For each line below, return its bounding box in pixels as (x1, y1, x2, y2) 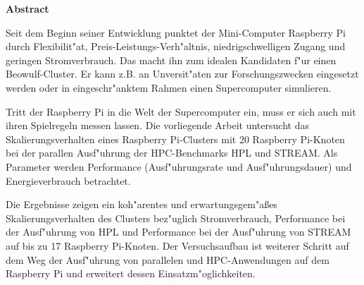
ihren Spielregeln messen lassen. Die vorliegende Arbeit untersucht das (6, 118, 309, 133)
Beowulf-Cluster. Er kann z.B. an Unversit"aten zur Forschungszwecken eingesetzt (6, 66, 359, 81)
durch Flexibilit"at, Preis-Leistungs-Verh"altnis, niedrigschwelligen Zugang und (6, 39, 346, 54)
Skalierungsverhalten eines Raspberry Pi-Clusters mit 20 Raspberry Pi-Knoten (6, 131, 345, 146)
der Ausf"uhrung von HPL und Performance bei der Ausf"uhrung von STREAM (6, 224, 351, 239)
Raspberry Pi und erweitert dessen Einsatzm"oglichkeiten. (6, 266, 256, 281)
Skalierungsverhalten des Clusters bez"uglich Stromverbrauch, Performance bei (6, 210, 346, 225)
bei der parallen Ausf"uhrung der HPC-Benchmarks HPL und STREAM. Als (6, 145, 338, 160)
